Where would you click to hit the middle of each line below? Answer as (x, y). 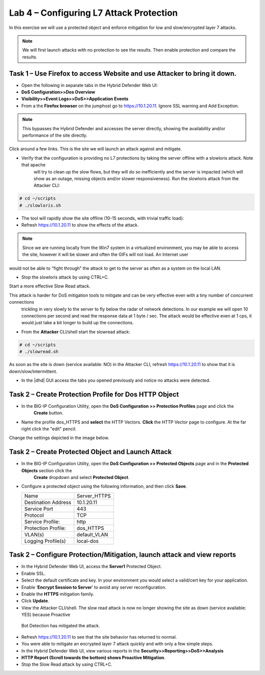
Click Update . (35, 601)
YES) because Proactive (46, 615)
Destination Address (48, 502)
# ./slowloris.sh (40, 205)
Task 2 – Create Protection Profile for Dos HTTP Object (94, 394)
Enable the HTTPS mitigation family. (58, 594)
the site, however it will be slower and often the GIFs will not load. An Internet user (105, 254)
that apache (34, 165)
